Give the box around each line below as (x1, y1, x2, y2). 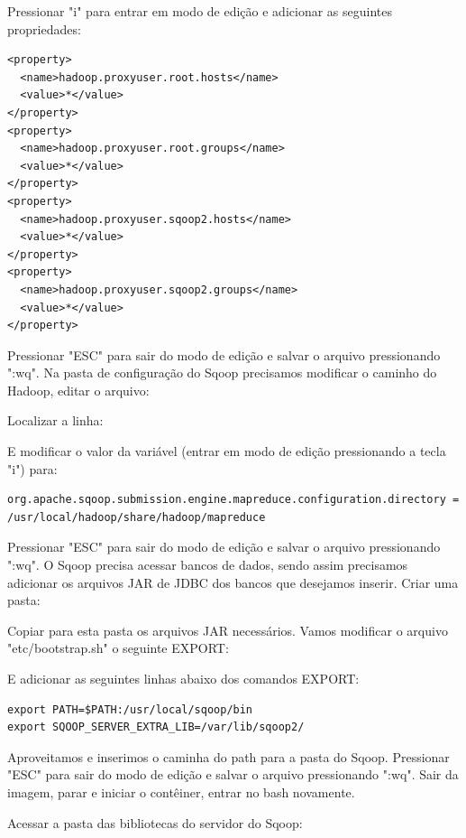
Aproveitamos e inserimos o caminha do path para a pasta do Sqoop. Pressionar (7, 747, 450, 766)
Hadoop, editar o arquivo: (7, 380, 150, 399)
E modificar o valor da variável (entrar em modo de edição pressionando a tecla (7, 442, 446, 461)
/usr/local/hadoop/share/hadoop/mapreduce (7, 510, 266, 524)
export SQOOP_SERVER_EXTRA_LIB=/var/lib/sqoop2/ (7, 721, 305, 734)
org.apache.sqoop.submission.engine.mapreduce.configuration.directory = (7, 493, 460, 507)
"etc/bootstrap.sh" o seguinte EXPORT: (7, 638, 229, 657)
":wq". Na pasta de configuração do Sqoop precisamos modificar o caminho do (7, 363, 437, 382)
